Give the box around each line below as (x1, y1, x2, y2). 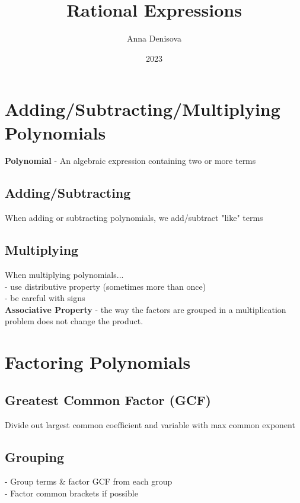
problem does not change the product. (5, 315, 143, 327)
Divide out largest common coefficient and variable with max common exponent (5, 418, 295, 431)
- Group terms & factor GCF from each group (5, 475, 173, 488)
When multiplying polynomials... (5, 268, 124, 281)
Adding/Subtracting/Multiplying (5, 97, 280, 121)
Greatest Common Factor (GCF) (5, 390, 211, 409)
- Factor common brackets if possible (5, 486, 138, 499)
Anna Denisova (126, 32, 182, 45)
